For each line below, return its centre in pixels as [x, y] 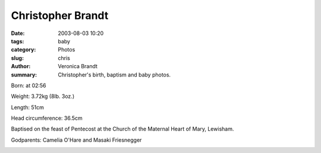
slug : [17, 58]
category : [23, 50]
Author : [21, 66]
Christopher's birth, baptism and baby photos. [114, 75]
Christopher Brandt [60, 15]
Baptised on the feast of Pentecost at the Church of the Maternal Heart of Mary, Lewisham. [122, 129]
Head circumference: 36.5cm [47, 118]
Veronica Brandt [78, 66]
